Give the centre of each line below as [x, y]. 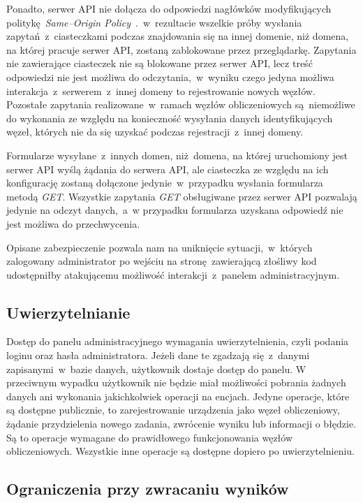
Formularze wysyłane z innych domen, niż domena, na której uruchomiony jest [177, 155]
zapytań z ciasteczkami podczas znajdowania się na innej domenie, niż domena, [178, 36]
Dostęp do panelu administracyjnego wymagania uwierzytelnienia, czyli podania [178, 341]
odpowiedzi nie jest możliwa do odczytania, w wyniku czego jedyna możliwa [170, 76]
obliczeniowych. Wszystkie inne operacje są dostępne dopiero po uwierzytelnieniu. [180, 451]
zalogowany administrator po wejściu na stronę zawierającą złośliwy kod [162, 261]
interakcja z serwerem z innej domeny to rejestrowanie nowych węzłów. [161, 90]
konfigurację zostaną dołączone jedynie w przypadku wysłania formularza [165, 183]
